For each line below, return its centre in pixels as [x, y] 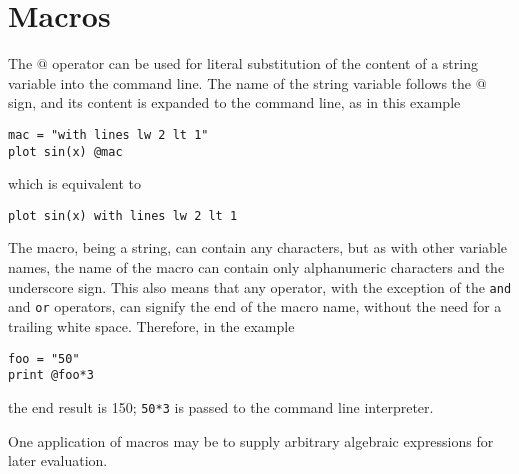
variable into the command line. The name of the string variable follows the [240, 82]
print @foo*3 [51, 375]
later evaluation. [58, 460]
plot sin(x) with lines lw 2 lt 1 [123, 215]
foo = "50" [44, 358]
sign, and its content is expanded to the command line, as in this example [234, 102]
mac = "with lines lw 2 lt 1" [108, 134]
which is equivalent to [75, 183]
